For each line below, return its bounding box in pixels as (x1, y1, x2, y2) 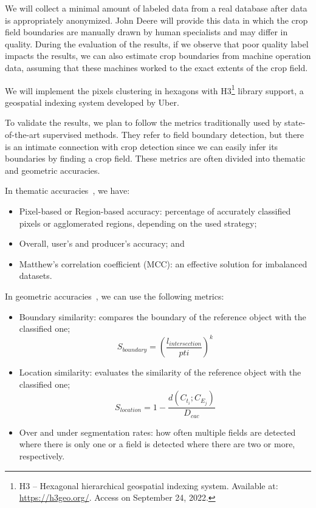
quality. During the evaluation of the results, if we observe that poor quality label (5, 37, 309, 50)
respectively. (19, 450, 65, 462)
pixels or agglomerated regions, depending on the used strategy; (19, 216, 257, 229)
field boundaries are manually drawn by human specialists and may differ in (5, 26, 288, 38)
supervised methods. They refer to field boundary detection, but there (43, 128, 304, 140)
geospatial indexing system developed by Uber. (5, 95, 179, 108)
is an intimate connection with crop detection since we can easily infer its (5, 140, 278, 153)
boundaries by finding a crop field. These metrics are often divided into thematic (5, 152, 306, 165)
